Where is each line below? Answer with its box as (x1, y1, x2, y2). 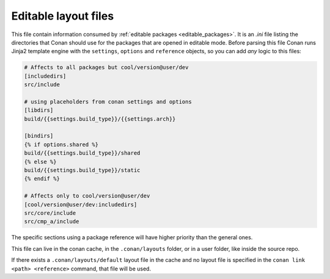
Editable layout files (11, 9, 114, 23)
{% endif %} (24, 175, 61, 182)
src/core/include (24, 209, 76, 217)
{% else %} (24, 158, 57, 165)
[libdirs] (24, 107, 54, 114)
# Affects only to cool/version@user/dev (24, 193, 150, 199)
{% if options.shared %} (24, 141, 99, 148)
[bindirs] (24, 132, 54, 139)
